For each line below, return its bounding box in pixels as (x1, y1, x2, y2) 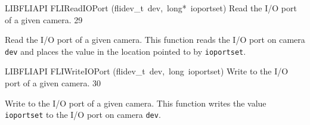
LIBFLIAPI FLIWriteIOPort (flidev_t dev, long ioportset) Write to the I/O (5, 65, 289, 77)
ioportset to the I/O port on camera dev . (5, 108, 161, 121)
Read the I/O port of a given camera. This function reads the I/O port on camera (5, 33, 305, 46)
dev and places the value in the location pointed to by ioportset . (5, 45, 246, 57)
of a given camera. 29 (5, 13, 83, 26)
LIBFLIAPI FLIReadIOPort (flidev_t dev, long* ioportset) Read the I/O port (5, 2, 297, 14)
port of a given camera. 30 (5, 77, 101, 89)
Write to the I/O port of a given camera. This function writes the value (5, 96, 266, 109)
